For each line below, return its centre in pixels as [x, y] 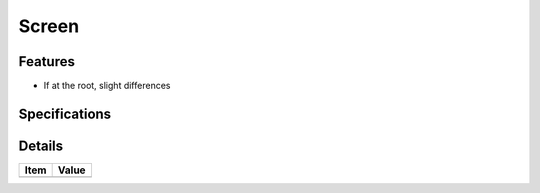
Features [46, 61]
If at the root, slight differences [107, 86]
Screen [49, 26]
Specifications [65, 113]
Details [41, 145]
